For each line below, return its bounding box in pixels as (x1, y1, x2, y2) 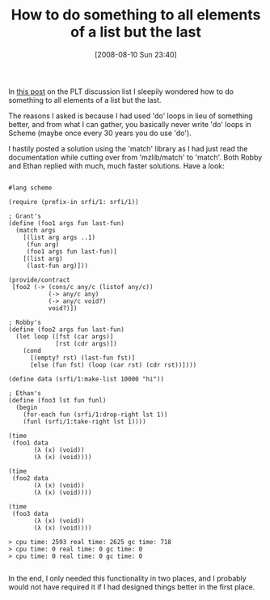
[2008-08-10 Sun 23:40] (94, 49, 178, 59)
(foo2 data (11, 474, 49, 483)
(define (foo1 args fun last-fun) (8, 219, 125, 228)
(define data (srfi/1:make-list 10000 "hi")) (8, 375, 164, 383)
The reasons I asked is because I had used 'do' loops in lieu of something (8, 111, 253, 121)
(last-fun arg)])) (26, 262, 89, 270)
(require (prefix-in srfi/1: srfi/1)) (8, 198, 139, 206)
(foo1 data (11, 439, 49, 447)
